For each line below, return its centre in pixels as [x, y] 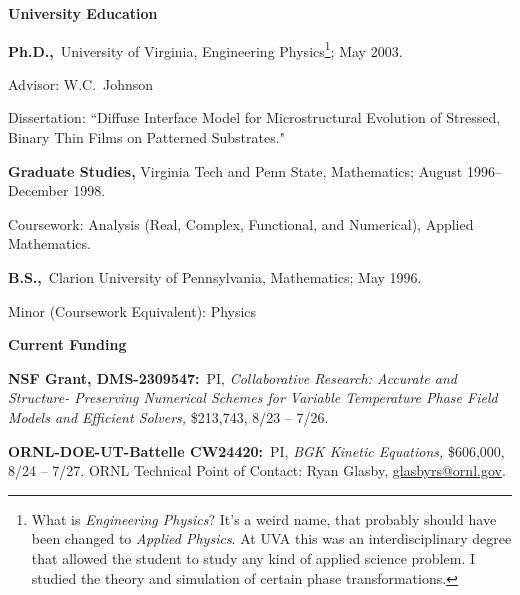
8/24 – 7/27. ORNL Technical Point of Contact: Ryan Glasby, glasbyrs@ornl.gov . [257, 470]
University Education [83, 13]
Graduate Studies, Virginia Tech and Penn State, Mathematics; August [235, 170]
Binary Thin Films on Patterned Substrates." [146, 137]
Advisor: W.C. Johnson [81, 83]
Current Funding [67, 344]
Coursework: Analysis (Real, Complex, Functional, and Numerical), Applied [241, 223]
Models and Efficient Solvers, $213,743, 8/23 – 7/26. [168, 416]
